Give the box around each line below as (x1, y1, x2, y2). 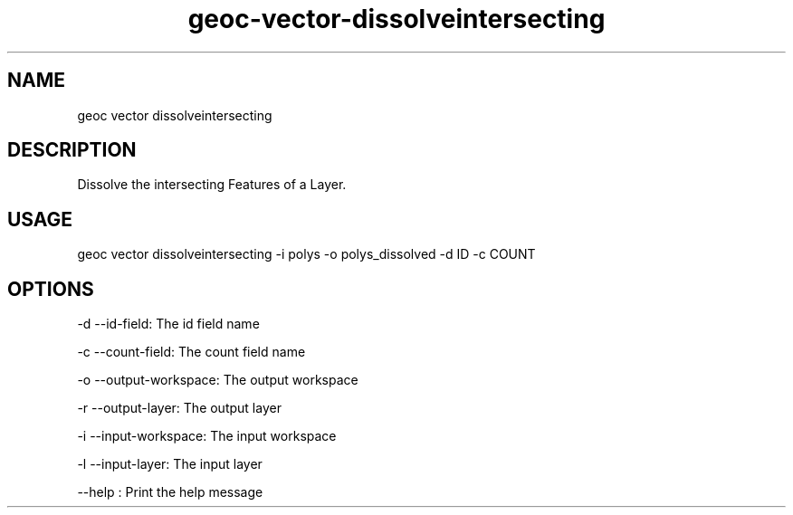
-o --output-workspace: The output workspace (77, 372, 358, 388)
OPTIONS (7, 277, 94, 300)
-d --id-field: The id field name (77, 316, 260, 332)
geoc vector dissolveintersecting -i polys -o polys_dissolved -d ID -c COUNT (77, 246, 536, 262)
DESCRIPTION (7, 138, 137, 162)
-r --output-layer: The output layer (77, 400, 282, 416)
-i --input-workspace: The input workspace (77, 428, 337, 444)
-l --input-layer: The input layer (77, 456, 263, 472)
